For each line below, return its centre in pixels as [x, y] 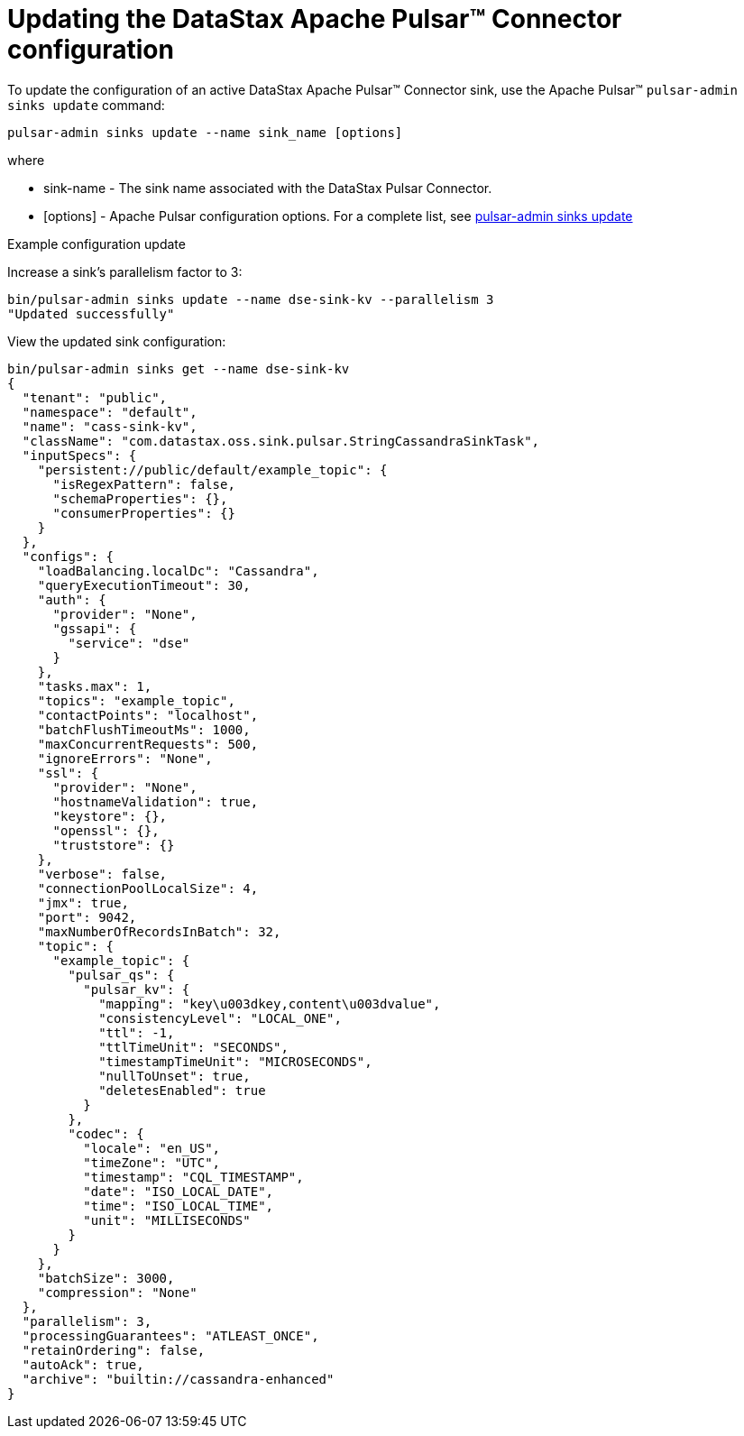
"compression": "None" [117, 1292]
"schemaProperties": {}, [140, 498]
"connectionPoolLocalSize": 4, [148, 888]
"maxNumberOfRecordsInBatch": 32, [159, 931]
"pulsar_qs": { [121, 975]
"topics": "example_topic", [136, 700]
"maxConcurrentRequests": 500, [148, 744]
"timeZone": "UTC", [152, 1162]
